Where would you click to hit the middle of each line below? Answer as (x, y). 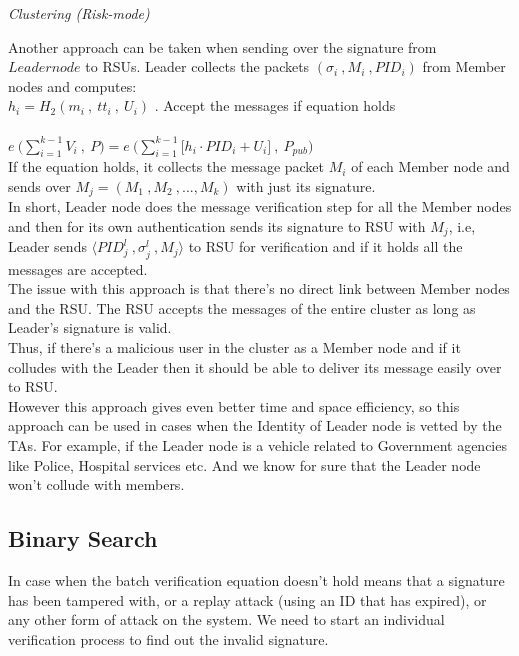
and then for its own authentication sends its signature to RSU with (217, 226)
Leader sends (47, 246)
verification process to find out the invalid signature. (168, 638)
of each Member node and (430, 166)
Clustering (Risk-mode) (79, 13)
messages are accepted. (78, 268)
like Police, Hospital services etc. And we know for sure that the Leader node (244, 464)
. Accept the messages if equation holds (275, 105)
